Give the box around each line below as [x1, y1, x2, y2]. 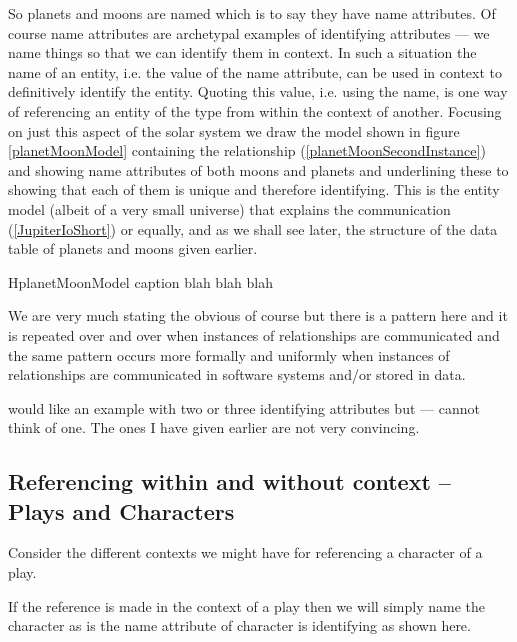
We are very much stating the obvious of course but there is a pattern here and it [8, 305, 508, 326]
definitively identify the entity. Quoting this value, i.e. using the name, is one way [8, 81, 508, 102]
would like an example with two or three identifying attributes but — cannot [8, 397, 480, 418]
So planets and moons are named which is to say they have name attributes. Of [8, 3, 496, 23]
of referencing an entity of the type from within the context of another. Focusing [8, 100, 502, 121]
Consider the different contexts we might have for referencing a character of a [8, 542, 483, 563]
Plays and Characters [8, 495, 235, 526]
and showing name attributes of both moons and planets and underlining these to [8, 159, 509, 180]
